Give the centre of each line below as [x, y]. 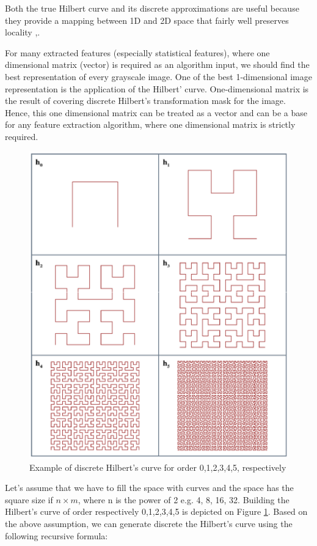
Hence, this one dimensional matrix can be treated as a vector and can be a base [156, 112]
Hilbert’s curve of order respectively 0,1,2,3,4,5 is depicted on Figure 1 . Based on [156, 511]
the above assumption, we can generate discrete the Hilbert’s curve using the [149, 524]
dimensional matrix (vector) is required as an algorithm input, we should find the [157, 65]
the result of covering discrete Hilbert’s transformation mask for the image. [145, 101]
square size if [29, 499]
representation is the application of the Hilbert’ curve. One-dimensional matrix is [157, 88]
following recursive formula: [56, 535]
